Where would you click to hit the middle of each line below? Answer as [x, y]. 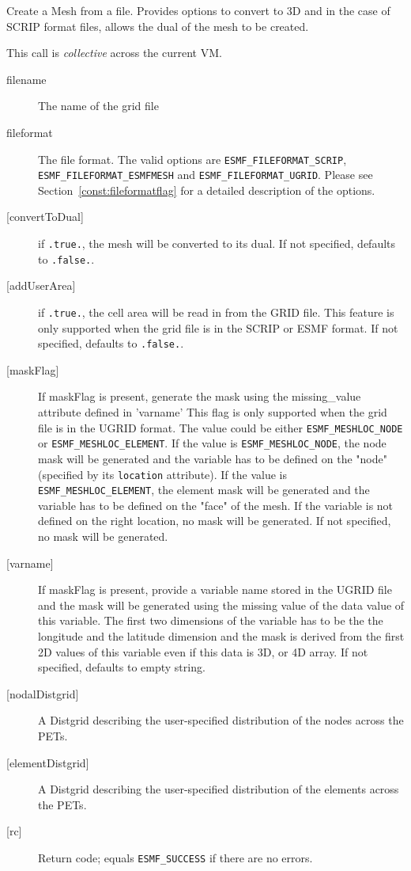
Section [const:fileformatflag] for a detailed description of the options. [207, 190]
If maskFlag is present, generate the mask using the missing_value [200, 396]
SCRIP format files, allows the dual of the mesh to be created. [158, 26]
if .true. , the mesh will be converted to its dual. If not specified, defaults [217, 243]
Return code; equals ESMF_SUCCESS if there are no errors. [175, 857]
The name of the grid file [98, 106]
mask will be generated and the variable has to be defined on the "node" [213, 458]
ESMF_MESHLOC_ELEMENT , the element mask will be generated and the [204, 490]
